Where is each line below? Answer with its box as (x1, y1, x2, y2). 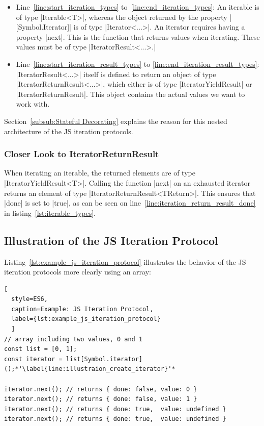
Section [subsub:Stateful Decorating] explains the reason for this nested (4, 115, 227, 126)
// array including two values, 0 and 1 (4, 335, 143, 343)
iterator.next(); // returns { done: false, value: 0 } (4, 385, 197, 393)
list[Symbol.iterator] (66, 355, 143, 363)
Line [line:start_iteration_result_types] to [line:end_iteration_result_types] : (16, 58, 259, 69)
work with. (16, 98, 50, 109)
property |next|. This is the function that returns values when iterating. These (16, 31, 260, 42)
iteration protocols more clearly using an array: (4, 266, 151, 277)
